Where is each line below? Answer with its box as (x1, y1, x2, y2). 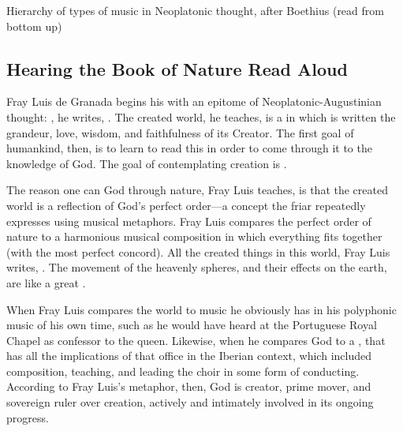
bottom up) (6, 17, 62, 34)
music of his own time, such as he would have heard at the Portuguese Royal (6, 317, 377, 333)
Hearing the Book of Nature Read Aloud (6, 56, 348, 81)
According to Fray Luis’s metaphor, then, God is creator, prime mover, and (6, 378, 371, 395)
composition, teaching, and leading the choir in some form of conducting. (6, 362, 360, 379)
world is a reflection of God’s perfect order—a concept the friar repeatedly (6, 197, 366, 213)
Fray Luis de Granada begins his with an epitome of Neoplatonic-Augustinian (6, 93, 382, 110)
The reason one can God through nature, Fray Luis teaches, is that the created (6, 182, 388, 198)
